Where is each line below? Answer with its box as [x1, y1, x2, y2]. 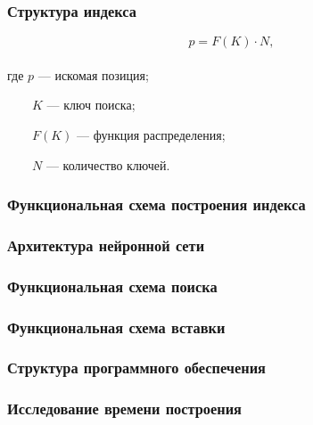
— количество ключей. [45, 155, 170, 174]
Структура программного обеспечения [7, 356, 266, 379]
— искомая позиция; [37, 65, 149, 84]
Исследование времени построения [7, 397, 242, 420]
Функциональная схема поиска [7, 274, 218, 297]
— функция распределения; [77, 126, 226, 143]
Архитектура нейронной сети [7, 233, 205, 256]
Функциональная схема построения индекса [7, 193, 306, 216]
